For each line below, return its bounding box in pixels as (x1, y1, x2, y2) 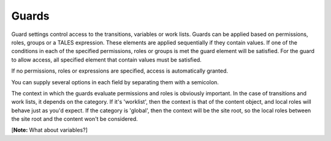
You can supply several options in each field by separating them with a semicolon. (11, 78, 219, 85)
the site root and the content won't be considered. (11, 115, 138, 123)
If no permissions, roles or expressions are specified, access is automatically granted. (11, 67, 229, 74)
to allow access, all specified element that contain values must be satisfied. (11, 56, 202, 63)
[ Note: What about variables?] (11, 126, 88, 134)
